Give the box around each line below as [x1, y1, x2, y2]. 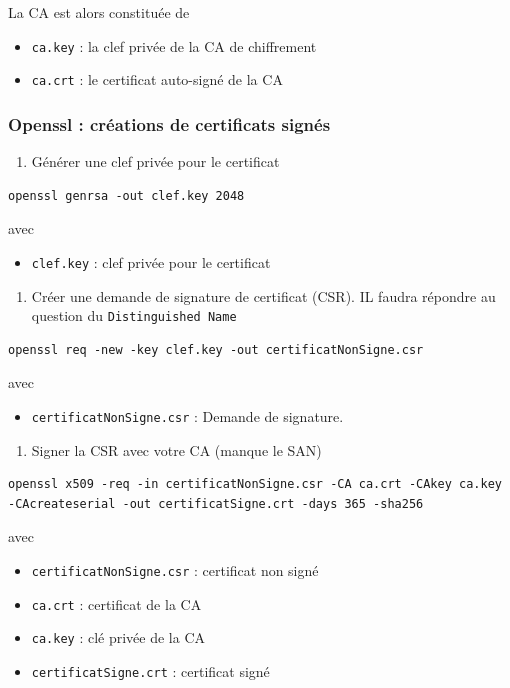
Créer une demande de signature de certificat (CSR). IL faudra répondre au [31, 285, 496, 306]
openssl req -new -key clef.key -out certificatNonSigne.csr [8, 342, 424, 357]
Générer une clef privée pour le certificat [31, 151, 280, 172]
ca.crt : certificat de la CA [31, 593, 202, 614]
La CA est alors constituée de [8, 2, 190, 22]
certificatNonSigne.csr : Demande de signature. [31, 406, 344, 426]
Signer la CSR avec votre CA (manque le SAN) [31, 439, 322, 460]
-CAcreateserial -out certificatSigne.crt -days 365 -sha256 [8, 496, 424, 511]
